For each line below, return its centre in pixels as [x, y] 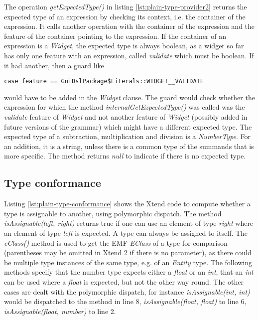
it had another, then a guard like [54, 65]
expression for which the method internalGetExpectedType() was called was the [125, 107]
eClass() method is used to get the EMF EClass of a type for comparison [116, 242]
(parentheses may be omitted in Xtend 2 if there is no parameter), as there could [128, 252]
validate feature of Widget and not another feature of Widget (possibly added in [126, 117]
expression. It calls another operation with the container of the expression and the [129, 26]
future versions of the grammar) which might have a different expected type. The [128, 126]
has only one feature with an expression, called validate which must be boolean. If [129, 55]
